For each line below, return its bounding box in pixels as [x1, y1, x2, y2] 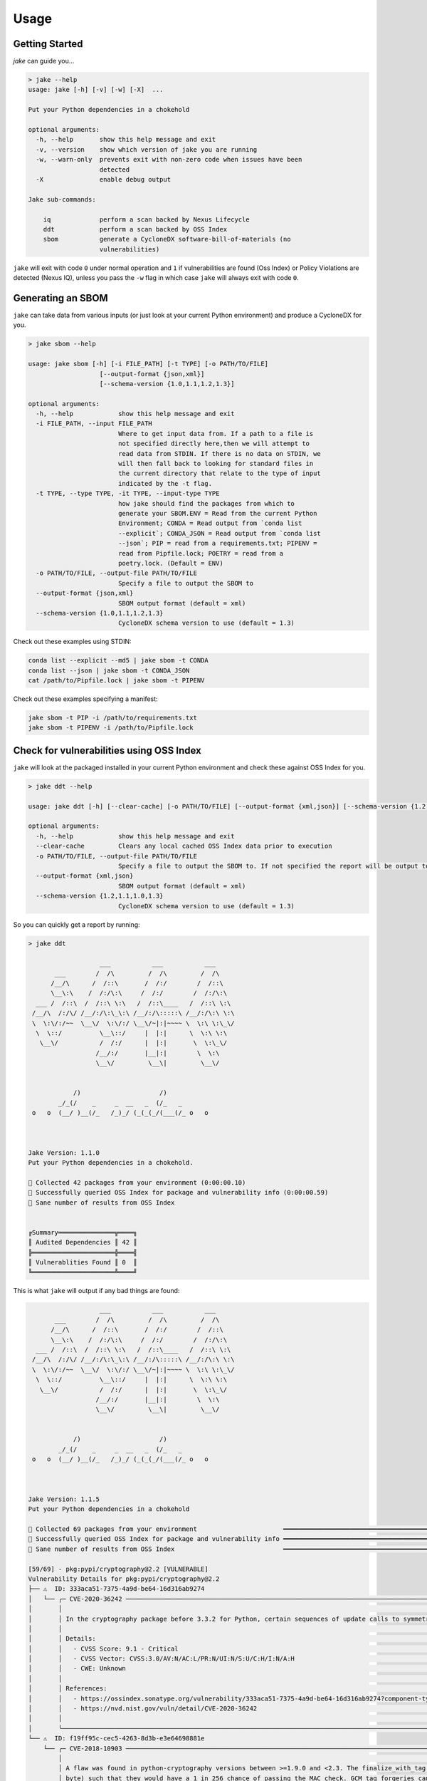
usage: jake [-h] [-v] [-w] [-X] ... [28, 85, 164, 94]
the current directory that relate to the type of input [117, 469, 322, 477]
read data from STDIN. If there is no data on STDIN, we [117, 450, 322, 457]
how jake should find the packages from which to [117, 499, 295, 507]
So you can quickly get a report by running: [13, 920, 140, 929]
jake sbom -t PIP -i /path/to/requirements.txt [28, 714, 197, 722]
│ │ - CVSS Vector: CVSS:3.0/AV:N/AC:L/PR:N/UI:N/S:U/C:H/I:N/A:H [28, 1655, 295, 1663]
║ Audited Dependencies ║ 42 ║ [28, 1238, 138, 1247]
